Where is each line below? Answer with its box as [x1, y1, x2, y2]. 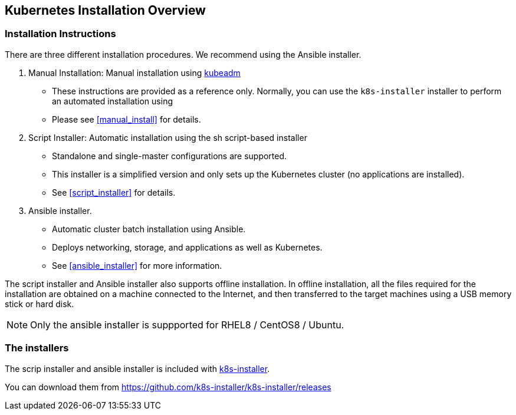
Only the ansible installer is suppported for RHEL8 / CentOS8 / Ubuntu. [30, 318, 344, 331]
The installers [5, 342, 69, 354]
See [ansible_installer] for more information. [52, 260, 222, 271]
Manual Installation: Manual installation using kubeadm [28, 67, 241, 78]
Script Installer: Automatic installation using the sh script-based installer [28, 132, 307, 143]
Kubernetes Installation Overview [5, 3, 206, 18]
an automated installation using [52, 95, 173, 106]
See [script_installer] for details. [52, 187, 176, 197]
